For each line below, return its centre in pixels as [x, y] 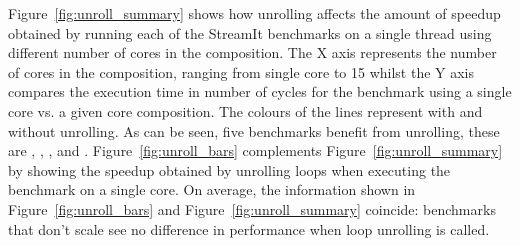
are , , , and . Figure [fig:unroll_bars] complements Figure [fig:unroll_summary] [255, 150]
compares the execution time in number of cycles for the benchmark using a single [260, 91]
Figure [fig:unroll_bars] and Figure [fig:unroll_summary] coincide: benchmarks [252, 208]
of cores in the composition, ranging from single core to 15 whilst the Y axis [241, 71]
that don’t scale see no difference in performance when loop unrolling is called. [249, 228]
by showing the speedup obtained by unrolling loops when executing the [229, 169]
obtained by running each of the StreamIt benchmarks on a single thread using [250, 32]
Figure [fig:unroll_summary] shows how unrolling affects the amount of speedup [254, 13]
